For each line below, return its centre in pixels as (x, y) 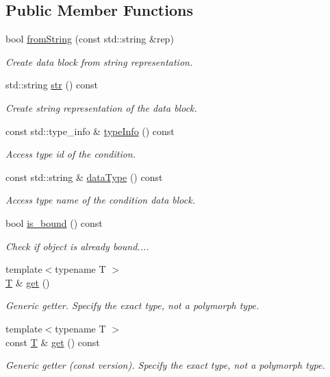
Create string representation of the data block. (101, 107)
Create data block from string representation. (99, 61)
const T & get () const (53, 342)
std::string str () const (52, 85)
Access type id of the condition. (71, 154)
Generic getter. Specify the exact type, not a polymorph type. (132, 305)
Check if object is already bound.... (77, 246)
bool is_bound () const (54, 222)
